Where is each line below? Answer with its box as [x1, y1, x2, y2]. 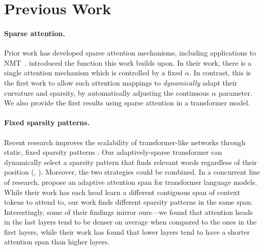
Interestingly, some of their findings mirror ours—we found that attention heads [4, 206, 253, 217]
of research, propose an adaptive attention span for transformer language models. [4, 176, 257, 187]
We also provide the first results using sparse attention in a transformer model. [4, 97, 250, 108]
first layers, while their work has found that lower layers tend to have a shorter [4, 226, 250, 237]
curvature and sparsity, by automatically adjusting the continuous [4, 87, 210, 98]
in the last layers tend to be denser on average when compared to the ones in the [4, 216, 257, 227]
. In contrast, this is [189, 67, 251, 78]
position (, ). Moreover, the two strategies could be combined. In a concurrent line [4, 166, 260, 177]
